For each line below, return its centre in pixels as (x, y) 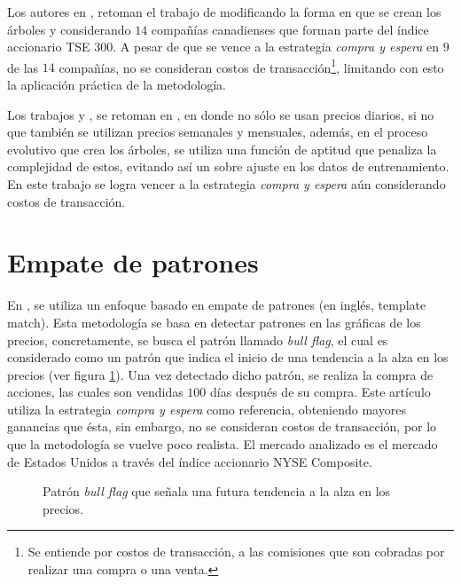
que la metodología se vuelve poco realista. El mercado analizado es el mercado (223, 444)
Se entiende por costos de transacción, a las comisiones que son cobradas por (236, 552)
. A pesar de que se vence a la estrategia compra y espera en (276, 47)
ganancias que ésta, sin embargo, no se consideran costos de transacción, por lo (222, 426)
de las (23, 67)
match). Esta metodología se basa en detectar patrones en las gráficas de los (214, 322)
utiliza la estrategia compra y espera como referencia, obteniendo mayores (207, 409)
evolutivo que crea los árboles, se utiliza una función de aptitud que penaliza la (222, 149)
